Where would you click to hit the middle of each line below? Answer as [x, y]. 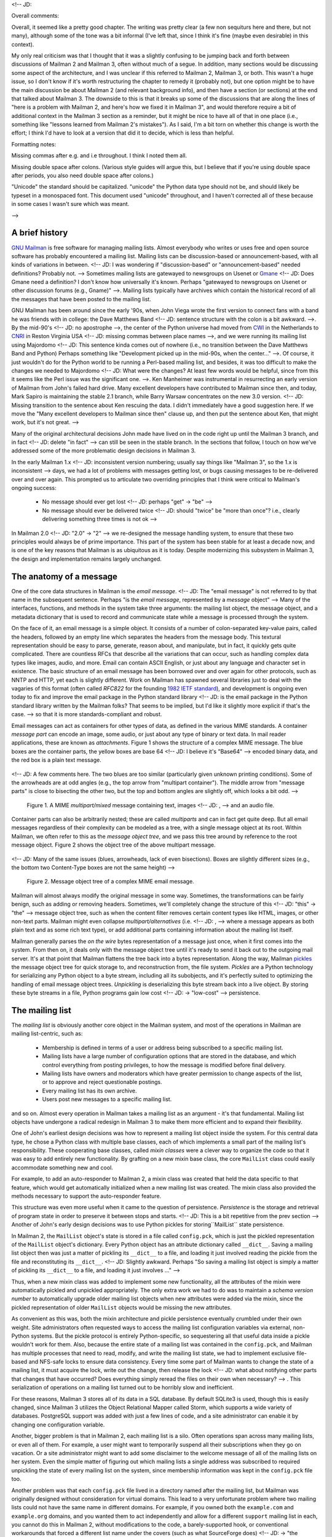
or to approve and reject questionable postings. [102, 1082]
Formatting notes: [34, 144]
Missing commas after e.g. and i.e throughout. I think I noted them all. [99, 156]
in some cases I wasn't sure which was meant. [70, 204]
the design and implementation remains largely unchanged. [87, 559]
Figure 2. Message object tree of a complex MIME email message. [110, 882]
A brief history [40, 233]
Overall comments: [35, 16]
